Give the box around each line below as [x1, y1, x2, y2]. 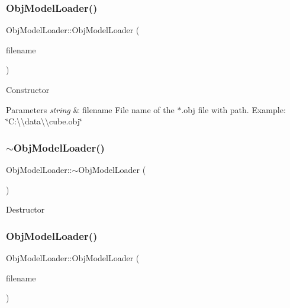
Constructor [6, 84, 50, 95]
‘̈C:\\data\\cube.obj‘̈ [6, 115, 82, 127]
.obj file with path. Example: [181, 103, 286, 115]
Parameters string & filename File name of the [6, 103, 175, 115]
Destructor [6, 203, 45, 216]
